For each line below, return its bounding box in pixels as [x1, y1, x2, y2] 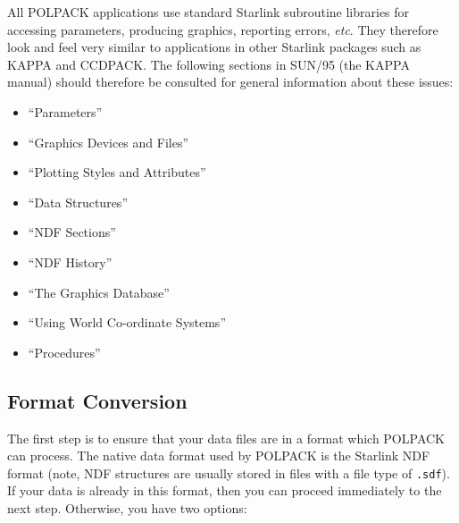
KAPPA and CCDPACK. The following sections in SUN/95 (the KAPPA [7, 55, 410, 73]
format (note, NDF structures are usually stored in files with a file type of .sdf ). [7, 463, 450, 482]
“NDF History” [28, 252, 113, 271]
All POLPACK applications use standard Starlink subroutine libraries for [7, 3, 410, 21]
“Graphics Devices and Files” [28, 132, 189, 151]
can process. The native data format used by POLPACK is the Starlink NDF [7, 446, 430, 465]
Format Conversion [7, 386, 188, 414]
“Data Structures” [28, 192, 128, 211]
